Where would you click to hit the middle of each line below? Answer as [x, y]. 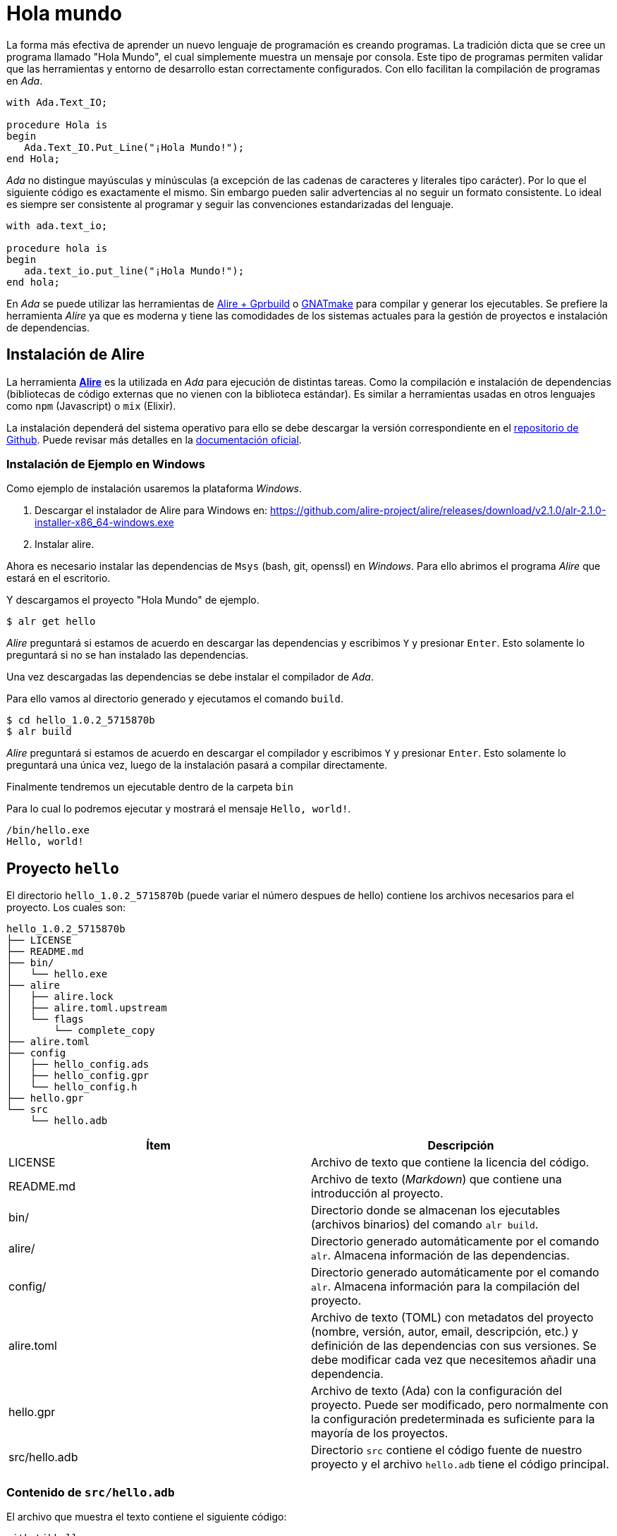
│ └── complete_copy [81, 1031]
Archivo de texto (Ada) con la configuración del [436, 1391]
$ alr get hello [51, 622]
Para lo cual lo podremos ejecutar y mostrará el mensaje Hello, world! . [179, 809]
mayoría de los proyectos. [380, 1433]
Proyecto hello [63, 868]
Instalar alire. [65, 544]
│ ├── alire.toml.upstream [87, 1008]
